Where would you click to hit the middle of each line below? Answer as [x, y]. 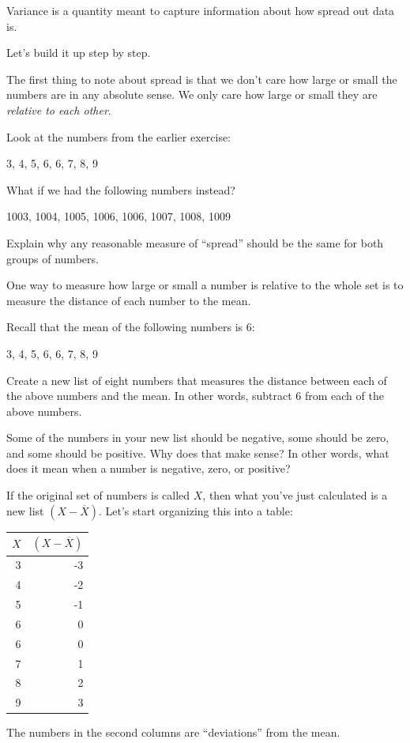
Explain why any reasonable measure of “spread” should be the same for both [195, 242]
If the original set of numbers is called [98, 495]
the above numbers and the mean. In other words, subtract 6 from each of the [195, 396]
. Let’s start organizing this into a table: [196, 510]
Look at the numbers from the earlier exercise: [119, 136]
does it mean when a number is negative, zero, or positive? [149, 468]
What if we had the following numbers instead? [121, 189]
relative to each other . [59, 109]
